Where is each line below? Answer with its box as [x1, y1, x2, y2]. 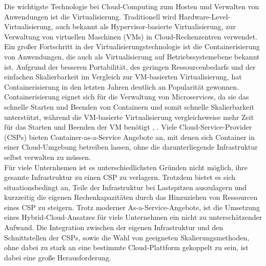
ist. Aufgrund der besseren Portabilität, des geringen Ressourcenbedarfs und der [4, 61, 256, 72]
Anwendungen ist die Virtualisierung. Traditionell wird [4, 11, 176, 22]
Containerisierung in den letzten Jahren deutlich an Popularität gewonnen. [4, 81, 239, 92]
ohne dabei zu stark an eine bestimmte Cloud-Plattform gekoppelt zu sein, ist [4, 242, 249, 253]
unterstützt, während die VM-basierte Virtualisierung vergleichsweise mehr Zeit [4, 111, 254, 122]
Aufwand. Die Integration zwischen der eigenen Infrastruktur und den [4, 222, 223, 233]
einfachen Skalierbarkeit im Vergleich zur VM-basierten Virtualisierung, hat [4, 71, 242, 82]
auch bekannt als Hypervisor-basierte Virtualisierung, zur [55, 21, 236, 32]
